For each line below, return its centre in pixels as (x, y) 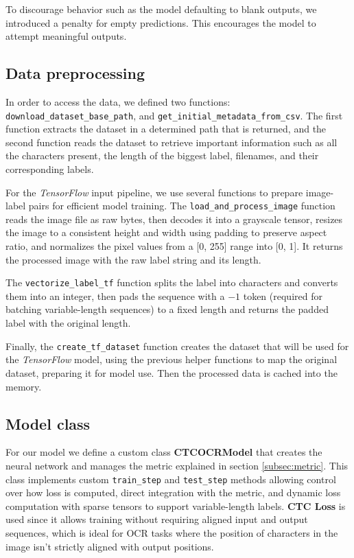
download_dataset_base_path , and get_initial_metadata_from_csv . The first (174, 115)
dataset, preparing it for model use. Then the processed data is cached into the (172, 372)
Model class (48, 423)
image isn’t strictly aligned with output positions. (110, 546)
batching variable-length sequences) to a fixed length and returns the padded (167, 309)
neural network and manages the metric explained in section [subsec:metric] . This (177, 465)
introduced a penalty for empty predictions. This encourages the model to (161, 22)
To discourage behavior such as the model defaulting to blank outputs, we (161, 9)
